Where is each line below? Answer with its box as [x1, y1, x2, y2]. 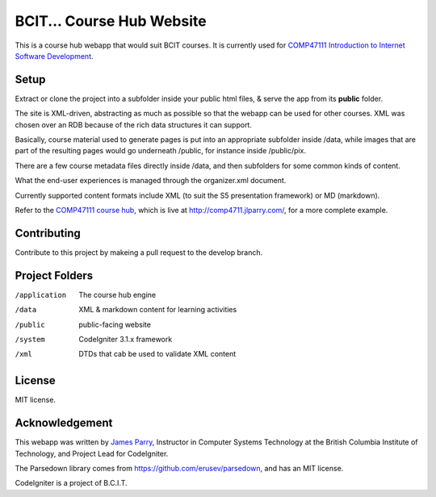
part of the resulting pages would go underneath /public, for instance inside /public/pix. [15, 146, 307, 156]
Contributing [15, 226, 81, 240]
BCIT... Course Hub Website [15, 12, 207, 30]
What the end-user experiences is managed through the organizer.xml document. [15, 176, 287, 186]
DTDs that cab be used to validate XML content [78, 349, 237, 359]
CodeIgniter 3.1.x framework [78, 334, 173, 344]
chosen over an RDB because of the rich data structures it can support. [15, 119, 252, 129]
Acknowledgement [15, 416, 113, 430]
